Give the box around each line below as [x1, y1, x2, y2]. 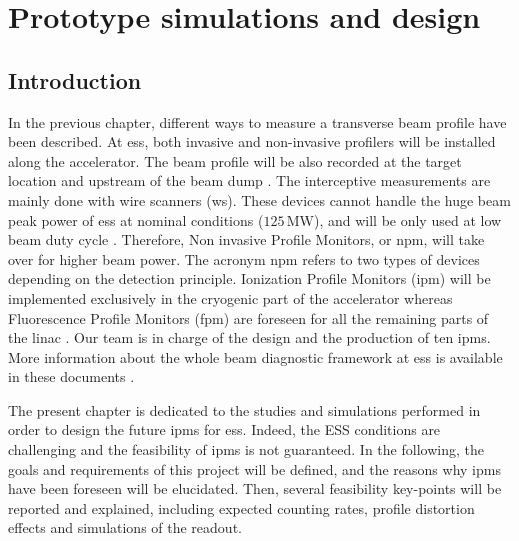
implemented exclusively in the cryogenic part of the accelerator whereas [8, 287, 453, 308]
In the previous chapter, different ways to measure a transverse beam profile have [8, 111, 507, 132]
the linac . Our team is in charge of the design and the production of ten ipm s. [8, 327, 491, 348]
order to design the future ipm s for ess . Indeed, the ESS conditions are [8, 419, 441, 440]
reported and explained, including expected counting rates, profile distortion [8, 497, 475, 518]
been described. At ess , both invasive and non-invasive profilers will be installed [8, 131, 496, 152]
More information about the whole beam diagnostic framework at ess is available [8, 346, 503, 367]
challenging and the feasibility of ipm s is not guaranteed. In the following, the [8, 439, 484, 460]
